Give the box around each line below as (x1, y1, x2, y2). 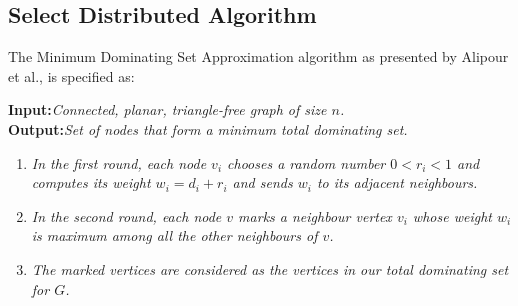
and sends (232, 172, 293, 193)
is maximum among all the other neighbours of (31, 225, 318, 246)
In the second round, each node (31, 205, 222, 226)
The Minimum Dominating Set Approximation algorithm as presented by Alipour (8, 46, 509, 67)
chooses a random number (227, 152, 386, 173)
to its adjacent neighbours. (316, 172, 478, 193)
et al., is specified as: (8, 65, 135, 86)
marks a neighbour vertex (238, 205, 392, 226)
